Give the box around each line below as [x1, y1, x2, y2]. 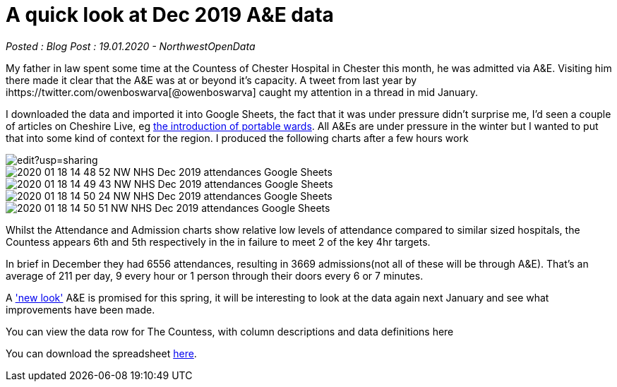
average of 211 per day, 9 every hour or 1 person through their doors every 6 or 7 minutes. [6, 269, 424, 282]
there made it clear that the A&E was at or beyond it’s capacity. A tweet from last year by [6, 73, 417, 86]
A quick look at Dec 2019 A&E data [6, 3, 334, 27]
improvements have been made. [6, 303, 155, 316]
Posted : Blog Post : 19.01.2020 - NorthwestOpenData [6, 40, 256, 52]
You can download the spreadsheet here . [6, 347, 197, 359]
